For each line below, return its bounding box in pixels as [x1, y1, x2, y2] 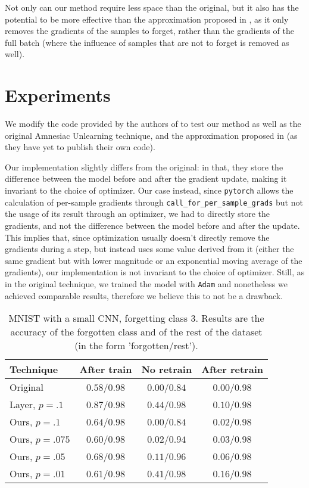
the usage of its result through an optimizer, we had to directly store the [5, 207, 270, 220]
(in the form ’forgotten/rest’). [74, 338, 198, 353]
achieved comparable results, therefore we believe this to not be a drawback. [5, 289, 283, 301]
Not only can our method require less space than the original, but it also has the [5, 1, 299, 13]
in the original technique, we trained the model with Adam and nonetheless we [5, 277, 288, 290]
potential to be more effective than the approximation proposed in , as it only [5, 13, 289, 25]
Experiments [5, 83, 111, 107]
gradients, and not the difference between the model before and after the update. [5, 219, 300, 231]
